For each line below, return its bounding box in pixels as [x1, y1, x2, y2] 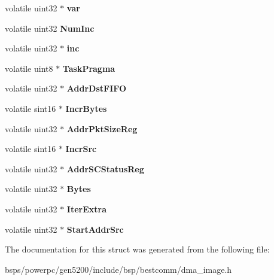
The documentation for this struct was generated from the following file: [5, 243, 270, 255]
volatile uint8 [5, 62, 53, 74]
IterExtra [66, 202, 107, 215]
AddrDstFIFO [66, 82, 127, 95]
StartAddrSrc [66, 223, 124, 235]
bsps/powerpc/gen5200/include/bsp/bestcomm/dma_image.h [5, 263, 232, 275]
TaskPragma [62, 62, 115, 74]
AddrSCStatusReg [66, 162, 144, 175]
